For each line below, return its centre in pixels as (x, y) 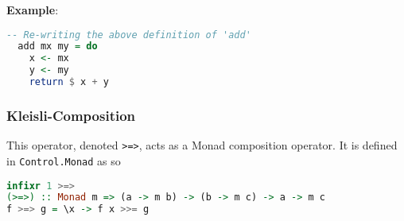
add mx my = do (58, 47)
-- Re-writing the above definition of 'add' (129, 35)
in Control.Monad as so (64, 160)
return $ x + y (69, 82)
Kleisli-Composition (71, 115)
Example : (33, 10)
